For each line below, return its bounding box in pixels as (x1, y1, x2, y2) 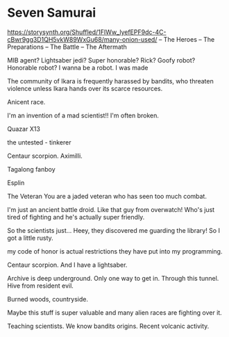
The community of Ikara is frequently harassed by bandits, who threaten (7, 76, 214, 85)
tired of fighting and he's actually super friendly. (7, 213, 145, 221)
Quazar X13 (7, 124, 40, 133)
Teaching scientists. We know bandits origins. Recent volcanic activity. (7, 322, 210, 330)
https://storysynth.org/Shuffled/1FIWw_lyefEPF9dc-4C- (7, 28, 167, 36)
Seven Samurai (7, 5, 96, 21)
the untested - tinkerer (7, 138, 71, 147)
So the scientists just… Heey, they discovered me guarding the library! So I (7, 226, 221, 234)
